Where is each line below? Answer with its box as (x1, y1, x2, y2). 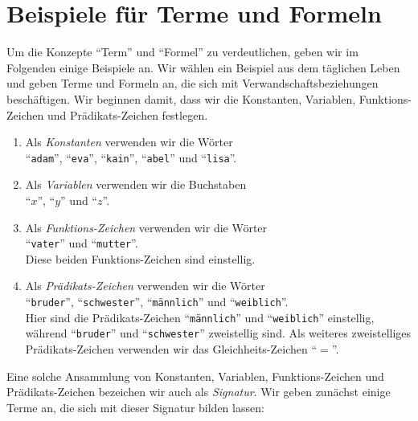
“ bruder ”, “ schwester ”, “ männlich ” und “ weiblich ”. (25, 292, 289, 309)
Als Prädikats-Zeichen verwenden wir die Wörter (25, 277, 265, 294)
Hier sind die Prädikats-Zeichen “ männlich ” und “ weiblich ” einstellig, (25, 309, 375, 325)
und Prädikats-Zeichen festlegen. (47, 106, 208, 123)
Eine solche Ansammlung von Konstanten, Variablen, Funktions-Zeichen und (6, 367, 384, 384)
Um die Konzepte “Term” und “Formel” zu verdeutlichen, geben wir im (6, 43, 359, 60)
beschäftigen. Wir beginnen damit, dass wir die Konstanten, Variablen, (6, 90, 356, 107)
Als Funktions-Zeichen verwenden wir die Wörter (25, 219, 268, 235)
